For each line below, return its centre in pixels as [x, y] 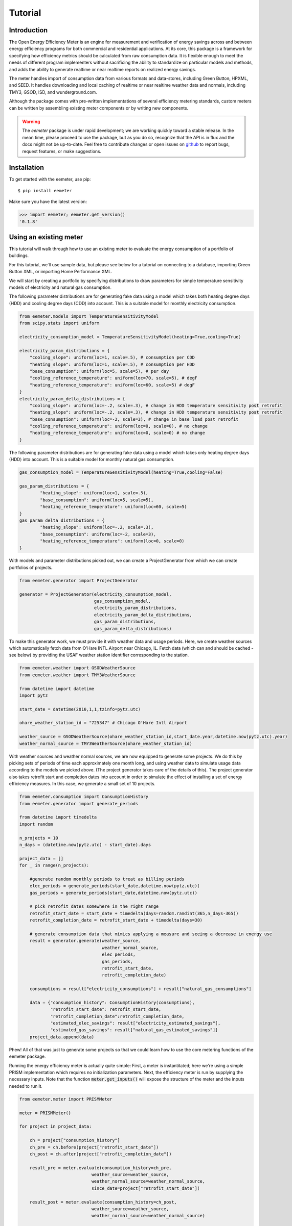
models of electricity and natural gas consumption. [60, 287]
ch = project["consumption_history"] [75, 1140]
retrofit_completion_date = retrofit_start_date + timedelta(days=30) [116, 920]
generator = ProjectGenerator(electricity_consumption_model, [95, 594]
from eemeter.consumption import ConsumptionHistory [84, 797]
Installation [26, 167]
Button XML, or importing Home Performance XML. [61, 272]
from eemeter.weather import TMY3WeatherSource [77, 675]
